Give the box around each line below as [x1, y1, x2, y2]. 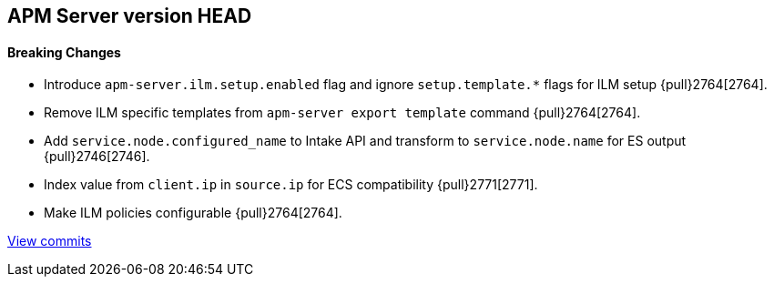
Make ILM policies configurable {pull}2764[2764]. [44, 205, 342, 221]
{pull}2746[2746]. [44, 148, 150, 165]
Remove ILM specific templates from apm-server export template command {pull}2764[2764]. [44, 105, 641, 121]
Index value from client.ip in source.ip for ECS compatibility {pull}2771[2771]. [44, 177, 538, 193]
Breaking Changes [7, 44, 121, 60]
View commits [7, 233, 92, 249]
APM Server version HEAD [7, 5, 252, 27]
